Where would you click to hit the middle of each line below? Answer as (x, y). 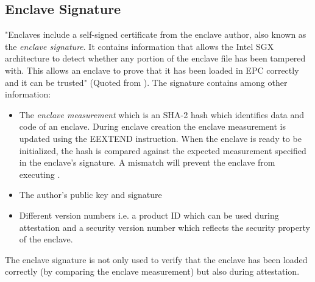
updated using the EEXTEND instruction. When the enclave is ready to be (160, 138)
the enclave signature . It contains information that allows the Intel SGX (140, 46)
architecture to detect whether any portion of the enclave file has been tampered (155, 58)
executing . (40, 174)
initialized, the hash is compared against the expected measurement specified (163, 150)
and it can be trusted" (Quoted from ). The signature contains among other (146, 82)
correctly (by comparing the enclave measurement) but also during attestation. (152, 271)
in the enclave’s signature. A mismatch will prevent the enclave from (147, 162)
